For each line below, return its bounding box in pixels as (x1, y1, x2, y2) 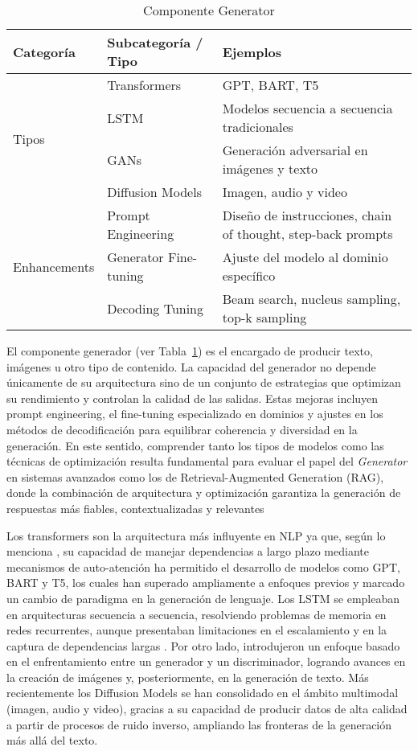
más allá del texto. (6, 732, 98, 749)
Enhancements (13, 256, 95, 276)
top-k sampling (222, 308, 307, 326)
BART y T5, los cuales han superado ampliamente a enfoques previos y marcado (6, 574, 405, 591)
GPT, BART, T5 (222, 76, 319, 94)
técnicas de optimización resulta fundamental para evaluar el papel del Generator (6, 453, 408, 470)
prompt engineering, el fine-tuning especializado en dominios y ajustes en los (6, 405, 383, 422)
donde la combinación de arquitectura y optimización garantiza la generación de (6, 484, 401, 501)
